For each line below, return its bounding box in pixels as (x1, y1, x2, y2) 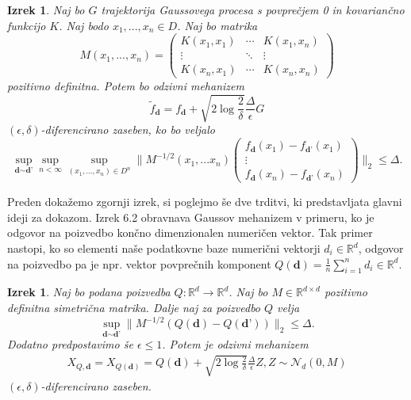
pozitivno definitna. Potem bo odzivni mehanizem (7, 78, 244, 94)
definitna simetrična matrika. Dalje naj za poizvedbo (7, 299, 261, 315)
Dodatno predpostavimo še (7, 336, 133, 352)
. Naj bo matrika (177, 17, 258, 33)
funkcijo (7, 17, 46, 33)
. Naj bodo (59, 17, 109, 33)
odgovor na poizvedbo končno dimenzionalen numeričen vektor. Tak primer (7, 224, 373, 241)
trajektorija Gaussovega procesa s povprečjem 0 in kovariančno (101, 2, 405, 17)
